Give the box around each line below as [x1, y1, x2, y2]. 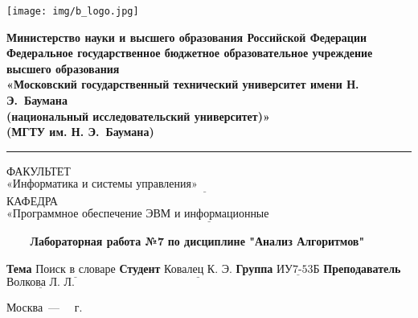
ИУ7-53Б [276, 264, 320, 276]
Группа [236, 260, 273, 277]
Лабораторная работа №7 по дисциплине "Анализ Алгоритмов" [30, 233, 365, 250]
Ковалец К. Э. [164, 264, 232, 276]
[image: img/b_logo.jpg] [6, 6, 139, 17]
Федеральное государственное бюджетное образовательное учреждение [6, 44, 373, 61]
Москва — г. [6, 299, 83, 316]
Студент [119, 260, 161, 277]
